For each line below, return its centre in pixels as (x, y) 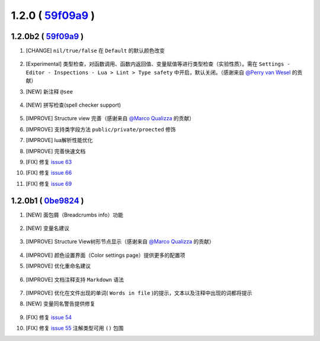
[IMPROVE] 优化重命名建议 (58, 266)
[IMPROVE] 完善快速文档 (56, 151)
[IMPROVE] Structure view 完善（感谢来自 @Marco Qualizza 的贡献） (110, 118)
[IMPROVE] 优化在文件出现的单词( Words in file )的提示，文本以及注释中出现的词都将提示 (139, 293)
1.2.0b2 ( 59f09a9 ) (47, 36)
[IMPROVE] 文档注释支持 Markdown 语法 (75, 279)
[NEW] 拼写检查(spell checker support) (73, 105)
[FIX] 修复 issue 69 (49, 184)
